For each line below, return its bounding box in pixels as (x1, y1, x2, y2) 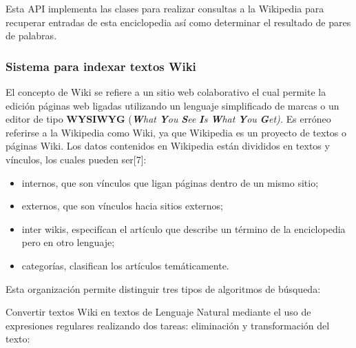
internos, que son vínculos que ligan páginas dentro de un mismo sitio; (21, 175, 319, 190)
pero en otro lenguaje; (21, 235, 115, 249)
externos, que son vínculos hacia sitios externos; (21, 198, 223, 213)
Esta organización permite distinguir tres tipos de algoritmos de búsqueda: (6, 281, 321, 296)
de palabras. (6, 28, 57, 43)
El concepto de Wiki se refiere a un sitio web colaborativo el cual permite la (6, 85, 326, 99)
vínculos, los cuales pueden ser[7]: (6, 152, 147, 166)
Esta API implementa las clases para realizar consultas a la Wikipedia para (6, 1, 324, 15)
